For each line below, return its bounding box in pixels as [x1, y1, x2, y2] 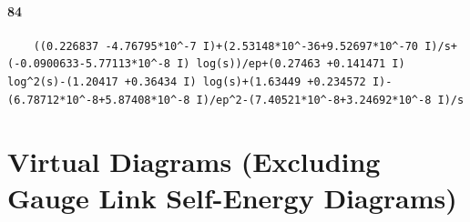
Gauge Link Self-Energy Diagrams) [7, 178, 457, 216]
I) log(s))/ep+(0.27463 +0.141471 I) [177, 57, 405, 71]
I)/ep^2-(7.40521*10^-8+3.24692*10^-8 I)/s [196, 93, 465, 106]
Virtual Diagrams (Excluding [7, 143, 381, 180]
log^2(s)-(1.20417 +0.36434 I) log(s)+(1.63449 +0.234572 [7, 75, 366, 88]
